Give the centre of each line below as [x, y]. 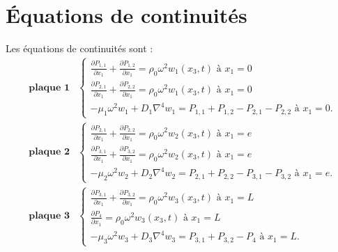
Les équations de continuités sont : [79, 48]
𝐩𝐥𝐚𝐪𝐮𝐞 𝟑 [49, 216]
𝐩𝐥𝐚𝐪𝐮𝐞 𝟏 [49, 87]
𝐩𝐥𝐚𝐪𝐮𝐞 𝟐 [49, 152]
